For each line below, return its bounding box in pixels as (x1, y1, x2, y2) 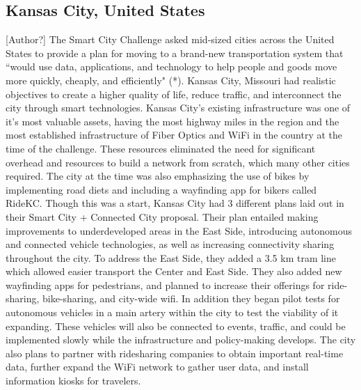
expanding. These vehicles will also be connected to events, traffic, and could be (6, 318, 346, 333)
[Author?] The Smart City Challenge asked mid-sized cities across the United (6, 32, 335, 47)
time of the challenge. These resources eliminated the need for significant (6, 141, 316, 155)
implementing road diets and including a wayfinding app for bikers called (6, 182, 317, 196)
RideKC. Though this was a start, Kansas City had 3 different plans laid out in (6, 196, 344, 210)
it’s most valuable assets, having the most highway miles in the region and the (6, 114, 339, 128)
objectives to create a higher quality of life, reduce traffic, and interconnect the (6, 86, 342, 101)
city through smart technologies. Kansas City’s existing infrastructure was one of (6, 100, 351, 115)
